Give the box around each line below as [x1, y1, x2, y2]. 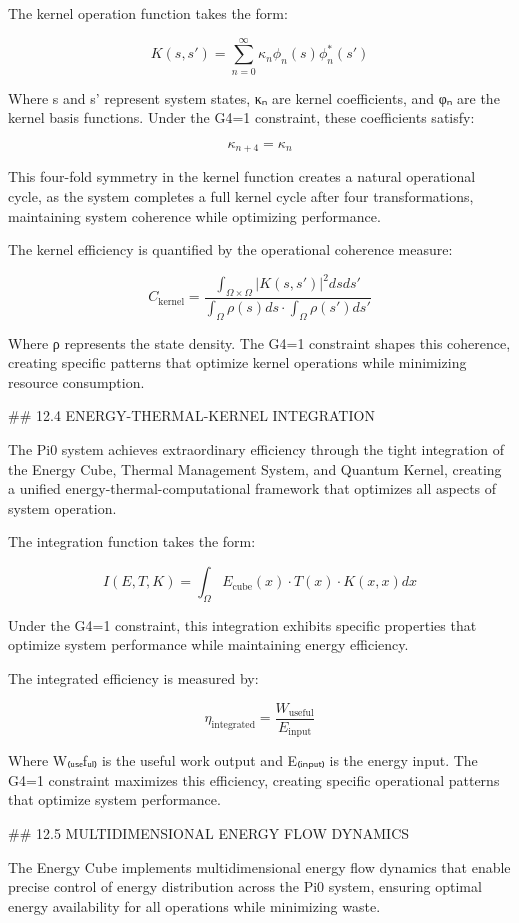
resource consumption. [8, 371, 145, 392]
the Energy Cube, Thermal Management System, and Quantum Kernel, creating [8, 458, 502, 479]
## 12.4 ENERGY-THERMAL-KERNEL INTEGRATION [8, 405, 375, 426]
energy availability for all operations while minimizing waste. [8, 895, 381, 916]
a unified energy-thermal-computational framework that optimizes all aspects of [8, 478, 497, 499]
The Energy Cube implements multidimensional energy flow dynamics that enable [8, 856, 511, 877]
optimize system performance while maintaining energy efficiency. [8, 634, 409, 655]
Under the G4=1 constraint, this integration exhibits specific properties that [8, 614, 477, 635]
